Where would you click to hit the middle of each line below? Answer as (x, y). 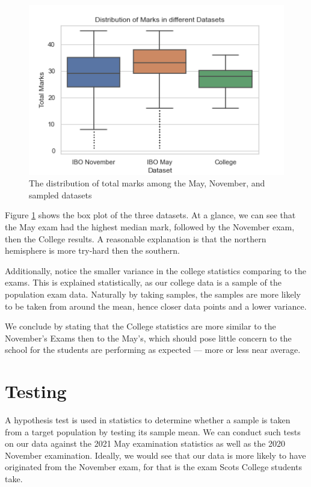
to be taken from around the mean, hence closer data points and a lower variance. (156, 306)
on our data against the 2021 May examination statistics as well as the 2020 (145, 443)
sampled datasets (60, 194)
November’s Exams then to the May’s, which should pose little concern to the (148, 338)
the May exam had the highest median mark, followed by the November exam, (150, 227)
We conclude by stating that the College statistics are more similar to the (140, 326)
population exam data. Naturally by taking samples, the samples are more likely (153, 294)
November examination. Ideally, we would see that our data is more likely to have (155, 455)
